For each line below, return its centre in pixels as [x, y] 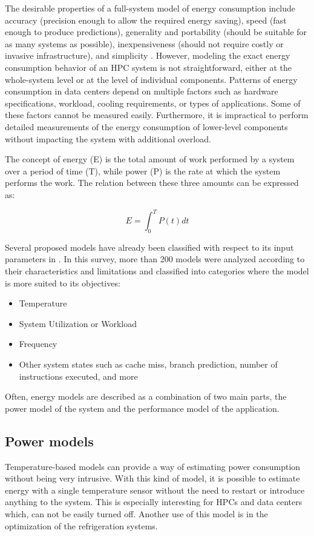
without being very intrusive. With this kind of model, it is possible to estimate [152, 478]
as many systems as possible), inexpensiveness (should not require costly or [144, 43]
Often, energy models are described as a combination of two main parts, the [146, 396]
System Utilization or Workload [78, 323]
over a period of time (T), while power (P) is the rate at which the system [143, 170]
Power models [49, 441]
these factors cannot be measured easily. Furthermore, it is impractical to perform [157, 115]
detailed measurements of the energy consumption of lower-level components [146, 126]
